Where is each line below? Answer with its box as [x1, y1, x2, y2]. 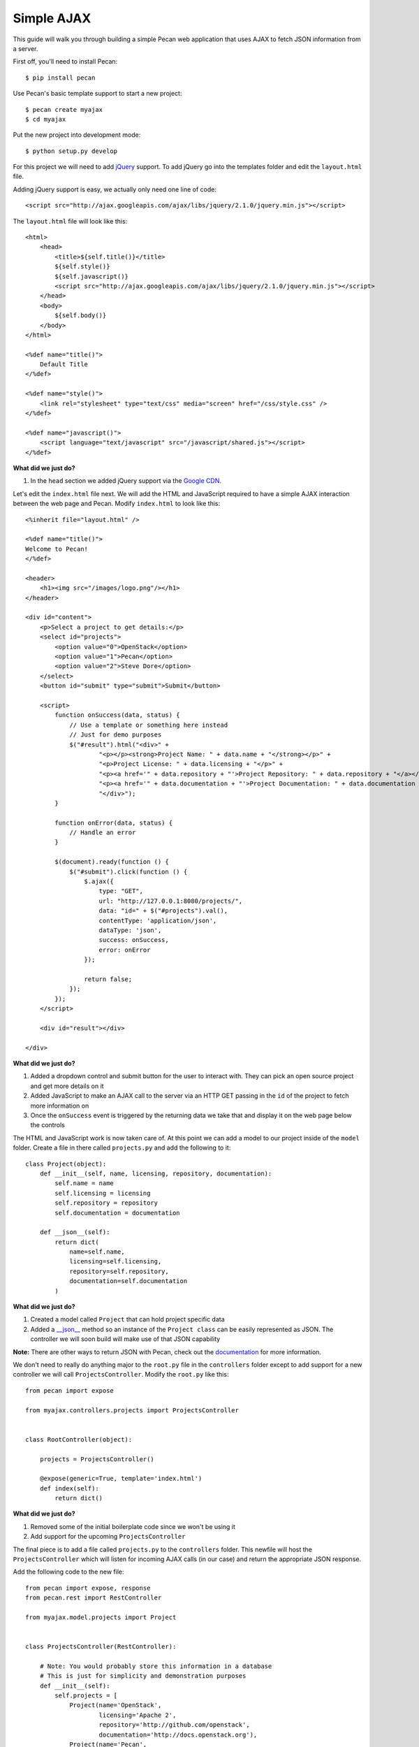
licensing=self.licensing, [69, 1258, 162, 1266]
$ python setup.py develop [25, 147, 118, 155]
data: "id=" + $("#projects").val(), [98, 907, 228, 915]
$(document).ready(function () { [54, 858, 169, 866]
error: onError [98, 945, 151, 954]
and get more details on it [30, 1082, 104, 1090]
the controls [30, 1121, 66, 1129]
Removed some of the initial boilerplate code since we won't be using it [30, 1522, 235, 1530]
